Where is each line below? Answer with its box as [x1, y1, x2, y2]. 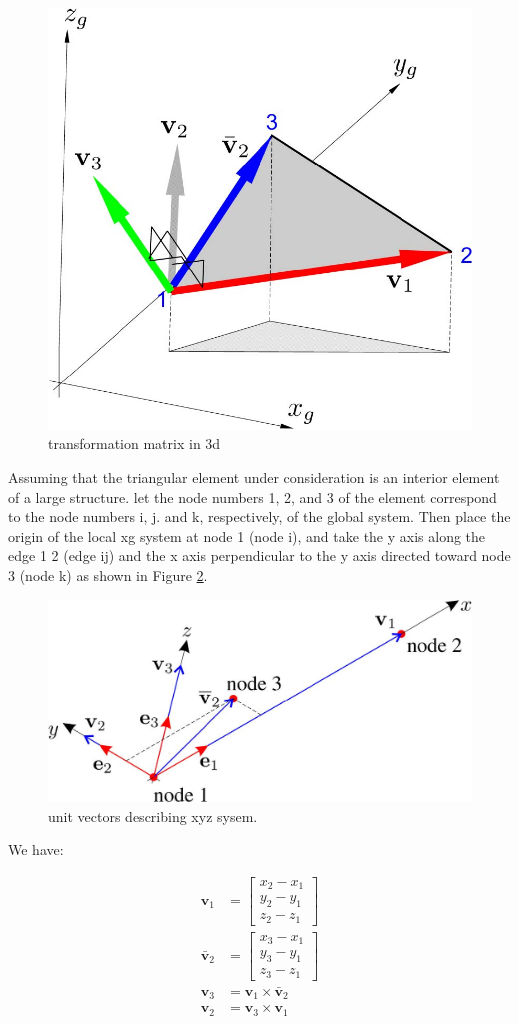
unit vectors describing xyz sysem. [48, 805, 258, 826]
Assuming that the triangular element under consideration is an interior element [8, 467, 500, 488]
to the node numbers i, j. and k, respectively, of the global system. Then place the [8, 506, 511, 527]
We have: [8, 839, 64, 860]
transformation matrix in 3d [48, 433, 221, 454]
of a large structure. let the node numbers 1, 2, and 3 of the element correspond [8, 486, 497, 507]
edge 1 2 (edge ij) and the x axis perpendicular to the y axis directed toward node [8, 545, 511, 566]
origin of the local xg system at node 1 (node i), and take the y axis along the [8, 525, 486, 546]
